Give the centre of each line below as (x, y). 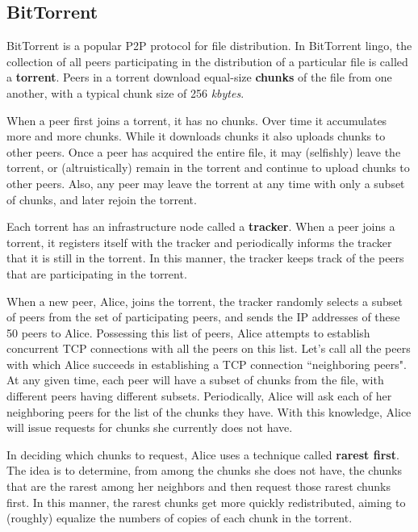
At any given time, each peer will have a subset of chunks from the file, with (195, 380)
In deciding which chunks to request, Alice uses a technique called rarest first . (203, 454)
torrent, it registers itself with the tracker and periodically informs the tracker (199, 242)
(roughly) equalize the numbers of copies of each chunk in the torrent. (180, 518)
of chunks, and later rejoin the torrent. (102, 199)
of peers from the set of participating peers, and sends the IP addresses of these (203, 317)
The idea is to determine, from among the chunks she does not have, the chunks (205, 470)
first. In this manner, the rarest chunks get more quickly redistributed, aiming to (206, 502)
